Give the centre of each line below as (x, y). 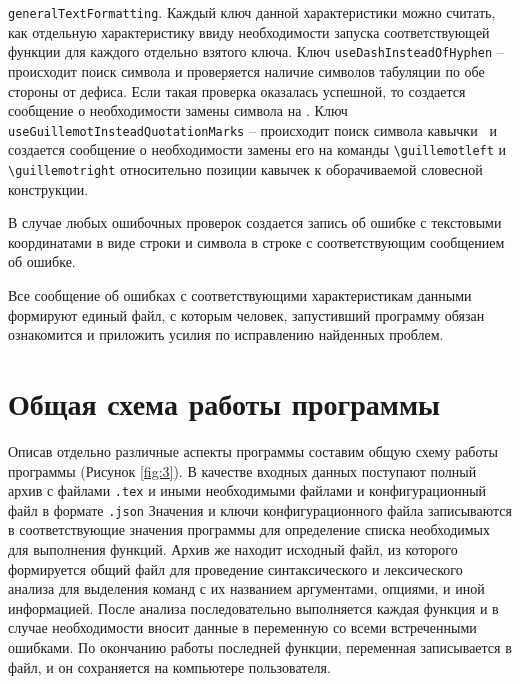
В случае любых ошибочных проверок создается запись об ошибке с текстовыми (255, 222)
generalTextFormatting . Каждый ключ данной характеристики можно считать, (252, 12)
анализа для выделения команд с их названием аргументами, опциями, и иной (246, 588)
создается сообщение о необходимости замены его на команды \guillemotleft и (257, 149)
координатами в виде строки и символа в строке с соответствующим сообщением (256, 241)
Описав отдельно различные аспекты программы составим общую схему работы (253, 450)
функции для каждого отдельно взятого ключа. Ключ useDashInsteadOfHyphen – (256, 51)
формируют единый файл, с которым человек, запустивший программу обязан (246, 314)
